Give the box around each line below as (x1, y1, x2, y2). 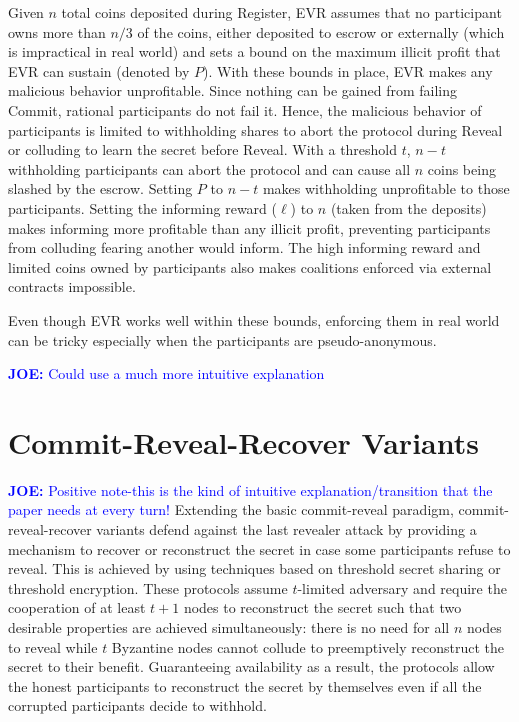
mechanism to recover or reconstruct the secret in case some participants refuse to (8, 538, 511, 559)
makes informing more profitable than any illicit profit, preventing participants (8, 217, 491, 238)
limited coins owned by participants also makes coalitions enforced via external (8, 256, 492, 277)
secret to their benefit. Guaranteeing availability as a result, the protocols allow (8, 656, 495, 677)
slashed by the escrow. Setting (8, 178, 193, 199)
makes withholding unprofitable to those (262, 178, 510, 199)
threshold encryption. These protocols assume (8, 577, 288, 598)
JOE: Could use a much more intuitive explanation (8, 363, 325, 384)
